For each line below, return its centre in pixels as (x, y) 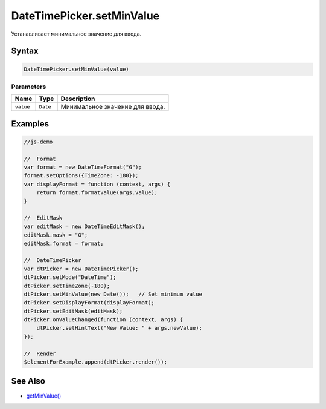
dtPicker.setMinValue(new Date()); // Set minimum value (113, 294)
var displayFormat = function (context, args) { (97, 184)
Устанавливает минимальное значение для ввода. (76, 34)
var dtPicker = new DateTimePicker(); (81, 269)
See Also (28, 381)
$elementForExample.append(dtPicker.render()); (95, 362)
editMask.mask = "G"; (56, 235)
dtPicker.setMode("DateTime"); (70, 277)
